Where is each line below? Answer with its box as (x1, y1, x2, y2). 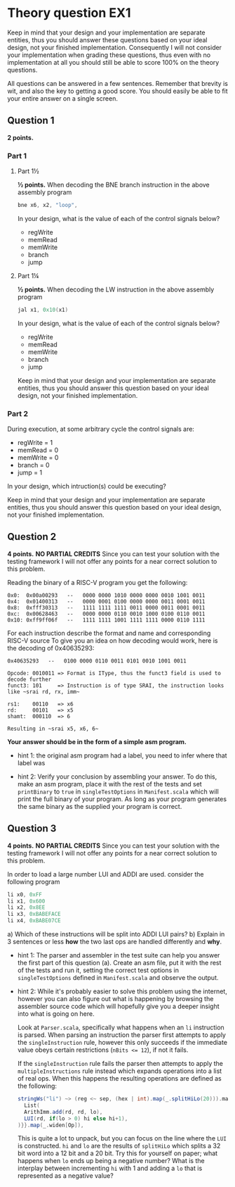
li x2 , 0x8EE (7, 904, 46, 911)
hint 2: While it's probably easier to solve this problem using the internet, (17, 987, 228, 996)
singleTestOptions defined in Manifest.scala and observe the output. (17, 974, 219, 982)
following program (7, 877, 60, 886)
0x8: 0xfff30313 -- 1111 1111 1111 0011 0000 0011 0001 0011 (7, 604, 206, 611)
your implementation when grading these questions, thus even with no (7, 51, 211, 59)
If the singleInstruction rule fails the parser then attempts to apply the (17, 1060, 223, 1068)
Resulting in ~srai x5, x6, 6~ (7, 725, 99, 732)
